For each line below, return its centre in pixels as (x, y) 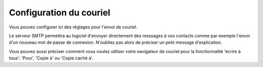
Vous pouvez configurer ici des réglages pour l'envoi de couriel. (73, 27)
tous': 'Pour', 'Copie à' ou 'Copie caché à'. (51, 58)
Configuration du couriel (60, 13)
